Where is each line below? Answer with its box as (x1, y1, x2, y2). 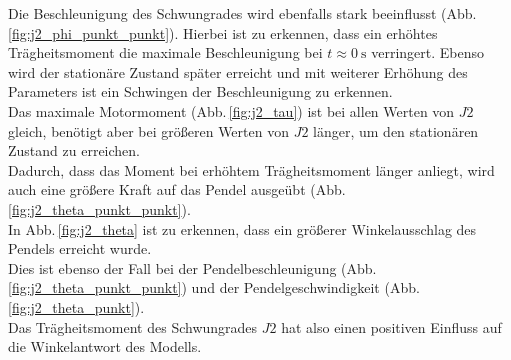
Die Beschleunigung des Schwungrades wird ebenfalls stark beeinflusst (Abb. (8, 3, 477, 23)
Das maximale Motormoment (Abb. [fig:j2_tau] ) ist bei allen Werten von (8, 100, 455, 121)
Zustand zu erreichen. (8, 140, 140, 161)
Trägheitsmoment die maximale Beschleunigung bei (8, 42, 323, 63)
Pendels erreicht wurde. (8, 238, 152, 259)
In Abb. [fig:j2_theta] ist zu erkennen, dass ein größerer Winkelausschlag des (8, 218, 477, 239)
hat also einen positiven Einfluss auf (281, 316, 502, 337)
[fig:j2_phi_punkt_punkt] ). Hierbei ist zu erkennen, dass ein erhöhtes (8, 22, 438, 43)
